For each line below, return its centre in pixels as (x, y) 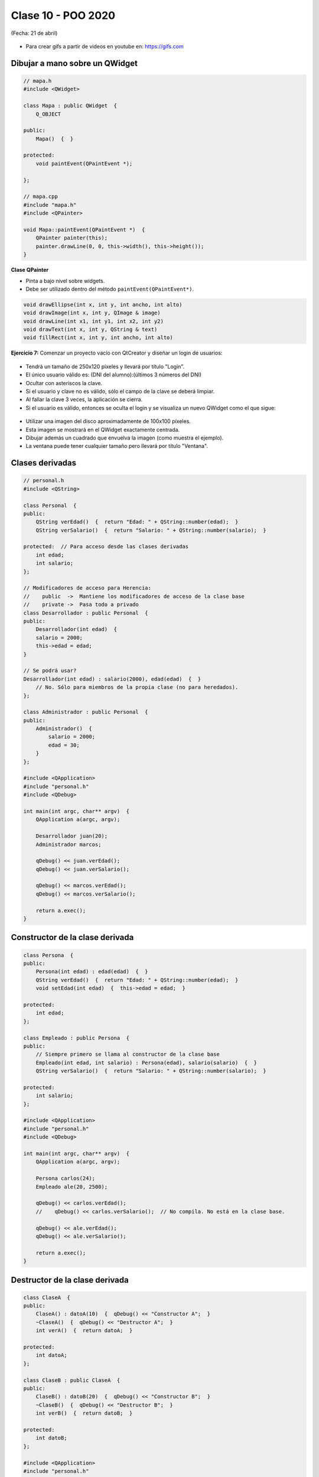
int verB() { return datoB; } (84, 1413)
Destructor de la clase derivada (70, 1280)
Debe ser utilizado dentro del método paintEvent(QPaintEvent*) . (110, 289)
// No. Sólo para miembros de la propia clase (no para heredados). (137, 687)
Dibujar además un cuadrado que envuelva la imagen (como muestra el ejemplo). (125, 438)
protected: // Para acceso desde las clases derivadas (106, 547)
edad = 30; (64, 745)
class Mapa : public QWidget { (70, 106)
